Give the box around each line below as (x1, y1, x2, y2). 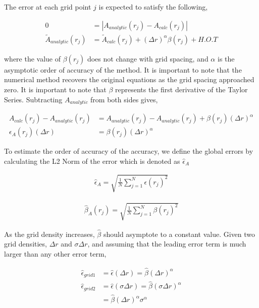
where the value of (4, 53, 61, 64)
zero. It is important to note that (4, 84, 107, 95)
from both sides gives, (90, 94, 158, 104)
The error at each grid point (4, 2, 91, 12)
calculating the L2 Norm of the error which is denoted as (4, 155, 180, 166)
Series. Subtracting (4, 94, 63, 104)
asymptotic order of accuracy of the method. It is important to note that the (4, 64, 242, 75)
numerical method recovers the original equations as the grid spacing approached (4, 74, 254, 85)
